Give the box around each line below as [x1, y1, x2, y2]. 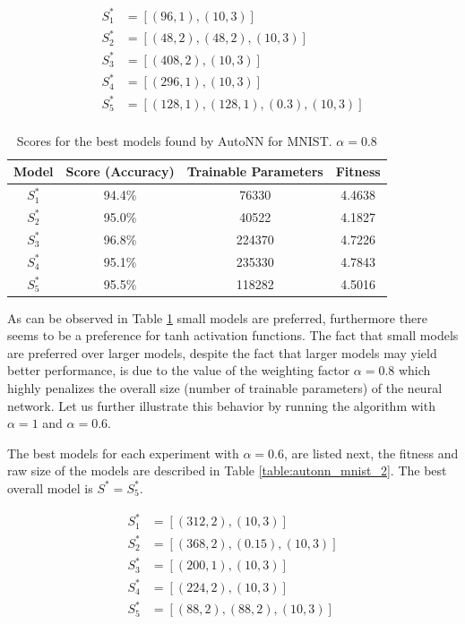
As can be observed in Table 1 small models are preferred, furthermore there [7, 308, 427, 327]
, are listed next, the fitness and [284, 443, 459, 462]
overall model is [7, 478, 93, 497]
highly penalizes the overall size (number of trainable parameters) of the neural [7, 378, 443, 397]
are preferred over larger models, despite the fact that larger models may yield [7, 343, 437, 362]
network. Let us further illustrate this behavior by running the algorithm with [7, 396, 435, 415]
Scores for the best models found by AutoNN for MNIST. [16, 131, 332, 150]
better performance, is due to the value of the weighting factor [7, 361, 350, 380]
